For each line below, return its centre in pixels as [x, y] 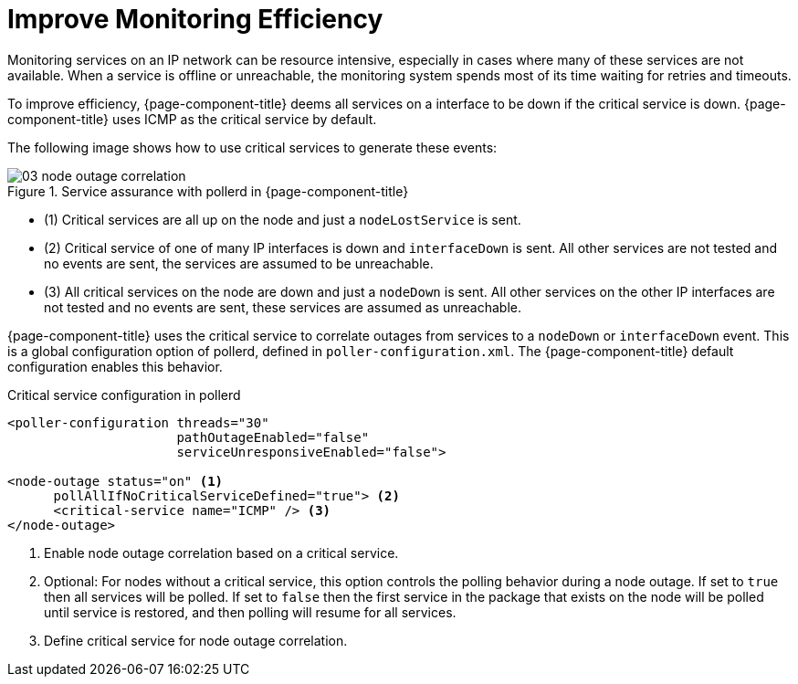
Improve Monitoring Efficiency [195, 19]
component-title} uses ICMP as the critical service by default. [192, 119]
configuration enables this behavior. [115, 366]
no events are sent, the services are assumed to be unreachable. [239, 263]
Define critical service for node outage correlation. [196, 640]
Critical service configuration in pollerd [124, 395]
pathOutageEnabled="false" [273, 437]
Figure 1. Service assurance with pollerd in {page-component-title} [208, 191]
